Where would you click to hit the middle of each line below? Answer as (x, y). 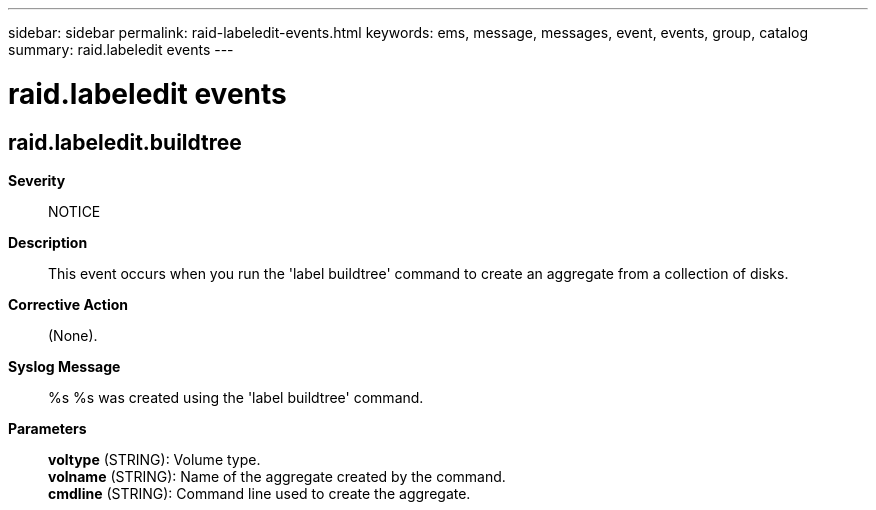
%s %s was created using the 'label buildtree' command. (236, 397)
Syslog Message (64, 366)
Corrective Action (68, 304)
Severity (37, 180)
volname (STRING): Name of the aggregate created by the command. (277, 476)
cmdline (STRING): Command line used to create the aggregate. (259, 493)
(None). (73, 335)
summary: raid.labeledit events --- (121, 49)
